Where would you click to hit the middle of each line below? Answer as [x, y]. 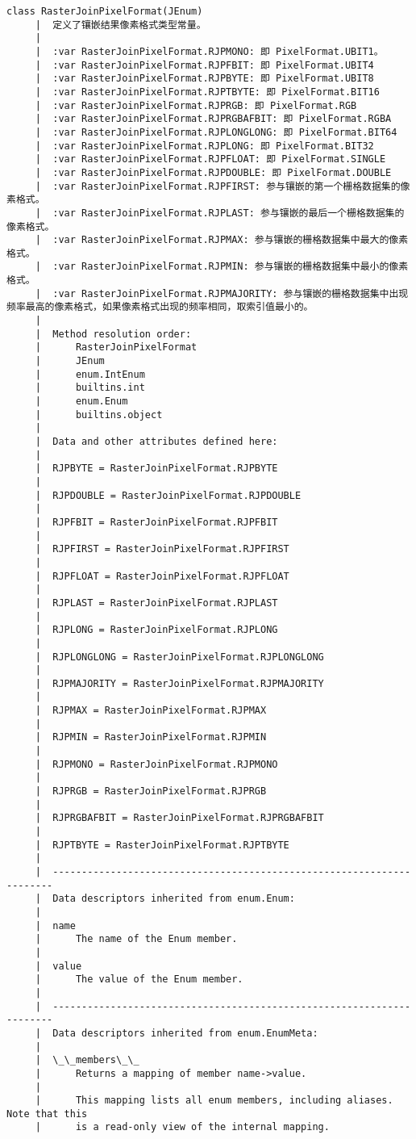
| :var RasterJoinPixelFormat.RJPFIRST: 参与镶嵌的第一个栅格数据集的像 [223, 186]
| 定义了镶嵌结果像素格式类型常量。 [121, 25]
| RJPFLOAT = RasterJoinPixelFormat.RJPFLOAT [162, 576]
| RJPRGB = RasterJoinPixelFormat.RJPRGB [151, 791]
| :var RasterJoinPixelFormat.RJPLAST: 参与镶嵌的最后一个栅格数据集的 [220, 213]
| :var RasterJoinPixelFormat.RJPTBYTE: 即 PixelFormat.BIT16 [207, 92]
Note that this [47, 1114]
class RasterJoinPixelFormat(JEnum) [105, 11]
